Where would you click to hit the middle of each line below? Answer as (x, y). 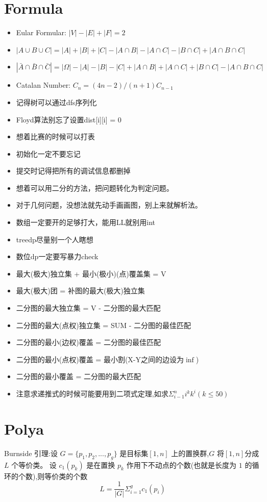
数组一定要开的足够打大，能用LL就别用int (86, 222)
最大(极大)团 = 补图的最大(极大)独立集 (80, 291)
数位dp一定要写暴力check (57, 256)
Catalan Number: (43, 85)
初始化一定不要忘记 (48, 153)
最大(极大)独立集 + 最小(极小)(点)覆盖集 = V (91, 273)
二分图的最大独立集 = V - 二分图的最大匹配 (88, 308)
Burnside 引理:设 (31, 453)
